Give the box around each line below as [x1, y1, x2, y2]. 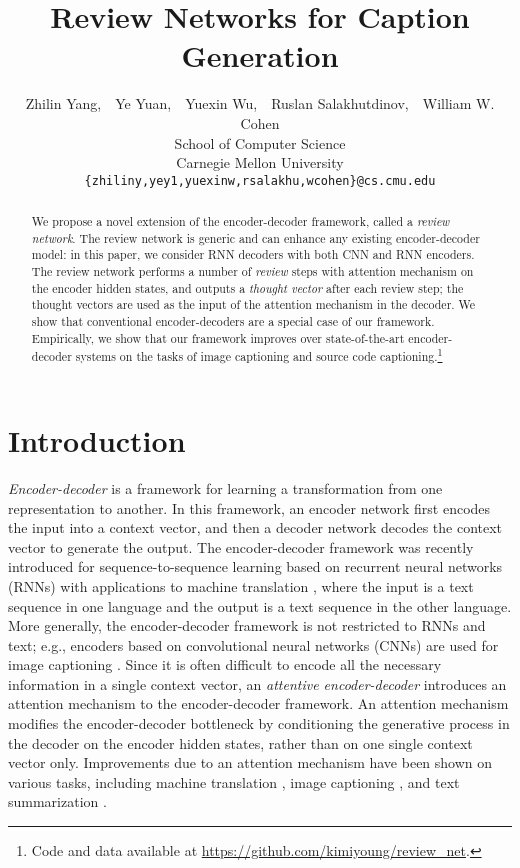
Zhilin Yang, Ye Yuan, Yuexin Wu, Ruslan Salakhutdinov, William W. [25, 93, 495, 114]
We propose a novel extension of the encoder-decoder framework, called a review [31, 213, 450, 230]
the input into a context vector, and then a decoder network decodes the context [8, 517, 503, 538]
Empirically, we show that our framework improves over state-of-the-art [31, 329, 405, 346]
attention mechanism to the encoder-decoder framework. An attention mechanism [8, 693, 509, 714]
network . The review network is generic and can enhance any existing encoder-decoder [31, 229, 480, 246]
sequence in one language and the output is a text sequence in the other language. [8, 595, 512, 616]
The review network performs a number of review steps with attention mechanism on [31, 263, 474, 280]
